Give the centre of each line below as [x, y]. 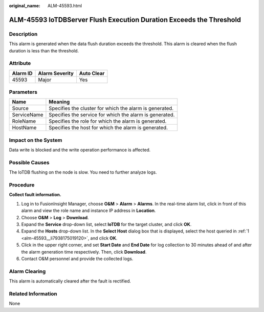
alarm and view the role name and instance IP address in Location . [88, 210]
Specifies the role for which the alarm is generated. [108, 121]
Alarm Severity [56, 73]
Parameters [23, 92]
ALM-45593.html [65, 6]
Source [20, 108]
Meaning [59, 102]
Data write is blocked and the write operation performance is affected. [80, 150]
